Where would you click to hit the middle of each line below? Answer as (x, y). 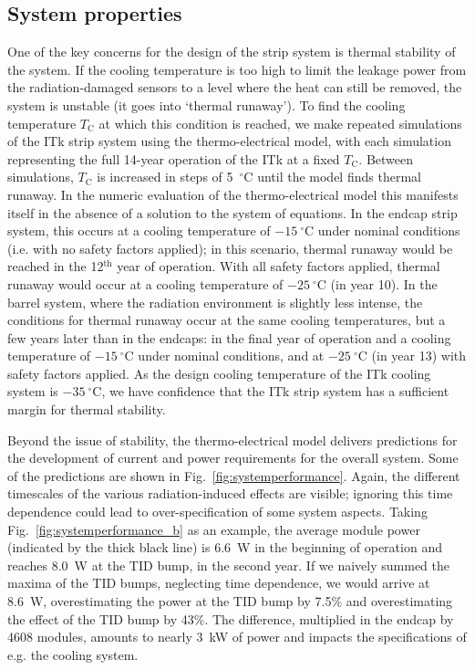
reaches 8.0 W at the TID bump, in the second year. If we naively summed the (229, 565)
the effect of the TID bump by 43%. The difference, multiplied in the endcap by (231, 618)
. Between (386, 158)
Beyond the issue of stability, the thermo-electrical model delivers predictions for (232, 440)
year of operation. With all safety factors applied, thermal (279, 266)
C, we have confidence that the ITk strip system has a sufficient (271, 391)
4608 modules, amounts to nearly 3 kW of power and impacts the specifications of (237, 637)
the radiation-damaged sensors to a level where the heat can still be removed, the (235, 87)
